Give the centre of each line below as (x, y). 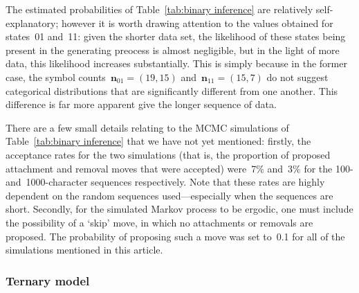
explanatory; (32, 23)
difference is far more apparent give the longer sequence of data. (141, 104)
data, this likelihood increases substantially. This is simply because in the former (176, 63)
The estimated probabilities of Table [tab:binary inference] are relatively (159, 9)
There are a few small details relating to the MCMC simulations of (147, 127)
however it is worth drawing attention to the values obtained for (197, 23)
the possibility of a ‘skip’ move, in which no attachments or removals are (159, 222)
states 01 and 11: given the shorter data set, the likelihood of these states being (176, 36)
